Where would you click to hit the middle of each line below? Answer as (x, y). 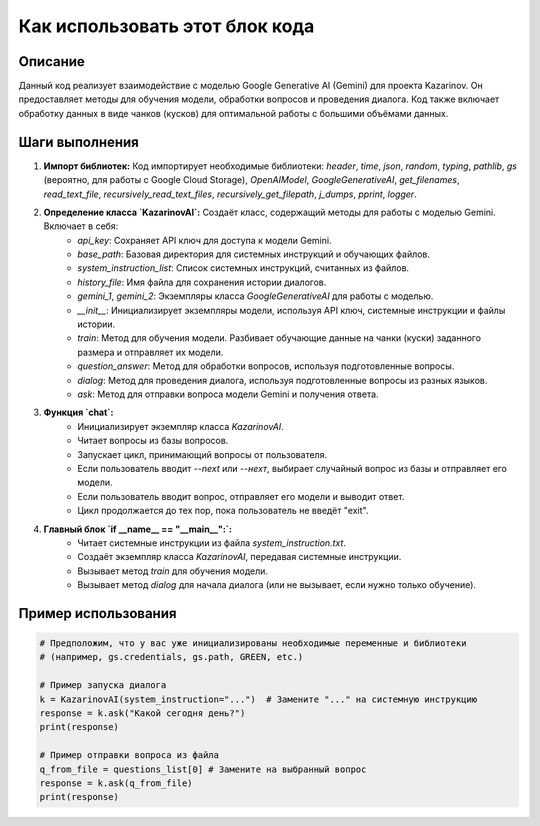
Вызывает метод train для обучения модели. (173, 571)
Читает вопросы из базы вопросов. (153, 441)
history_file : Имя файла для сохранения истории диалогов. (202, 282)
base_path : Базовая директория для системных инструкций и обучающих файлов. (253, 254)
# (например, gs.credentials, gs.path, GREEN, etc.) (171, 657)
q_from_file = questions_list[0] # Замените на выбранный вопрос (203, 769)
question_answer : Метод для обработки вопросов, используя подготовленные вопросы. (266, 366)
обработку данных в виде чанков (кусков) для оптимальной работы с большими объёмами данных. (233, 113)
